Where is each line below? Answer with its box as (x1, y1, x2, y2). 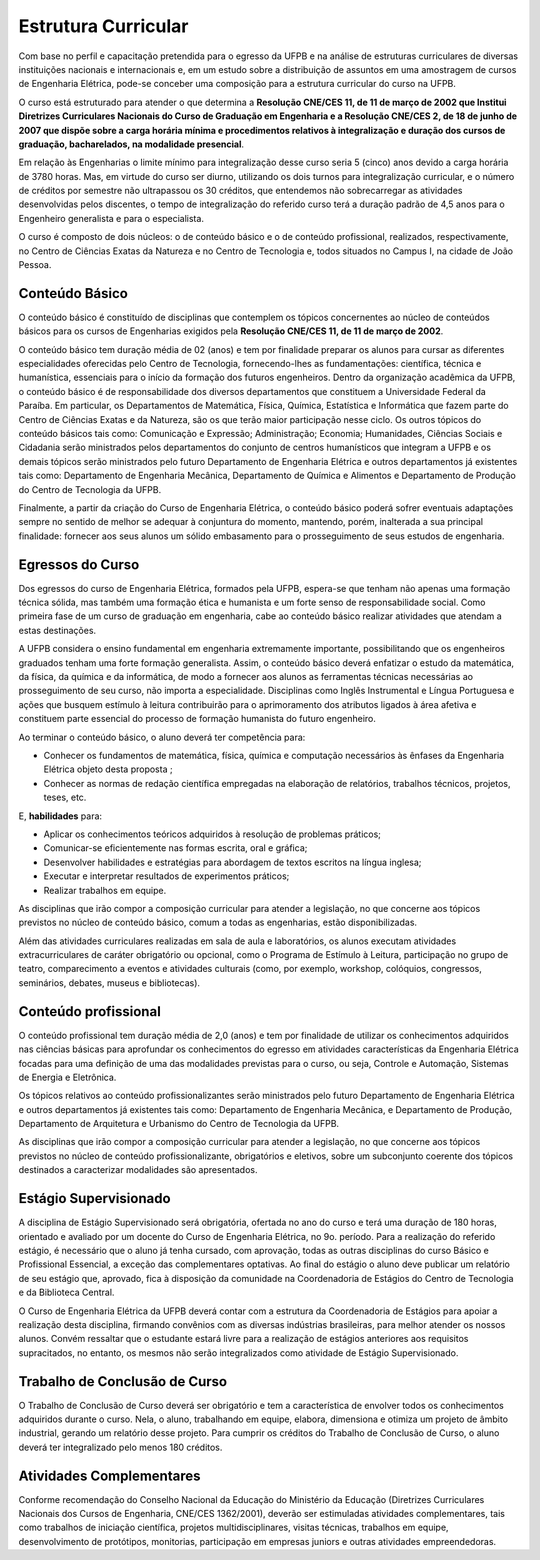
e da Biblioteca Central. (18, 1286, 115, 1299)
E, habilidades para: (18, 810, 103, 822)
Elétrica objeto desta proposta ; (43, 763, 174, 775)
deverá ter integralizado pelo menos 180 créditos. (18, 1441, 223, 1453)
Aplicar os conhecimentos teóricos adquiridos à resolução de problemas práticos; (43, 828, 382, 840)
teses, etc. (43, 791, 87, 804)
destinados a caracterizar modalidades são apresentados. (18, 1164, 258, 1176)
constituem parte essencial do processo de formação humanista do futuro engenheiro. (18, 713, 377, 725)
